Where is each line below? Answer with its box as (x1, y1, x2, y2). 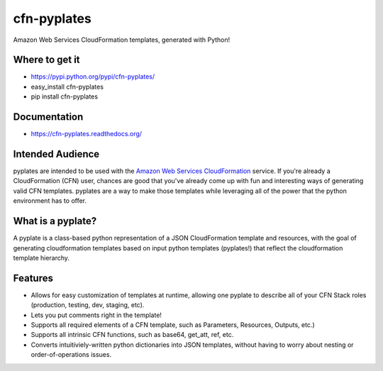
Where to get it (13, 54, 81, 66)
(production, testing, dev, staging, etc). (30, 301, 145, 309)
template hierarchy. (13, 253, 70, 262)
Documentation (13, 111, 84, 123)
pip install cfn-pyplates (30, 92, 99, 101)
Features (13, 272, 53, 284)
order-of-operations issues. (30, 350, 112, 359)
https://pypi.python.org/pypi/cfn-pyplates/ (30, 72, 155, 81)
